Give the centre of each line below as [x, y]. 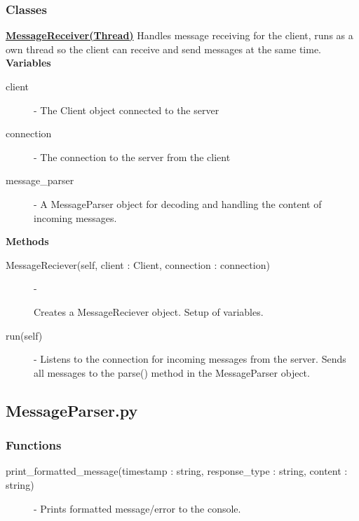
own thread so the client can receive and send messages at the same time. [163, 49]
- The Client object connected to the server [127, 110]
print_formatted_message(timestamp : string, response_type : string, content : [177, 471]
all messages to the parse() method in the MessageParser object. [172, 372]
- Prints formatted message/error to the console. [137, 508]
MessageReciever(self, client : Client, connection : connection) [138, 264]
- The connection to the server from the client [132, 157]
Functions [34, 445]
